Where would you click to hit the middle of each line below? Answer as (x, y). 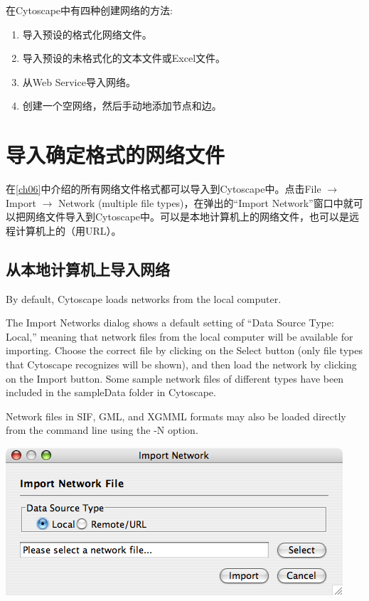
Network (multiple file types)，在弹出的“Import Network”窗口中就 (205, 202)
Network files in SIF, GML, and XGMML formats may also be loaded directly (176, 416)
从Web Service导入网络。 (79, 81)
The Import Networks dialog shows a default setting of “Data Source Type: (170, 323)
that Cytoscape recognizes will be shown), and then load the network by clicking (181, 365)
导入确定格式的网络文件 (116, 155)
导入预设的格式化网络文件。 (87, 34)
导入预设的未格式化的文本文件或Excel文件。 (124, 58)
